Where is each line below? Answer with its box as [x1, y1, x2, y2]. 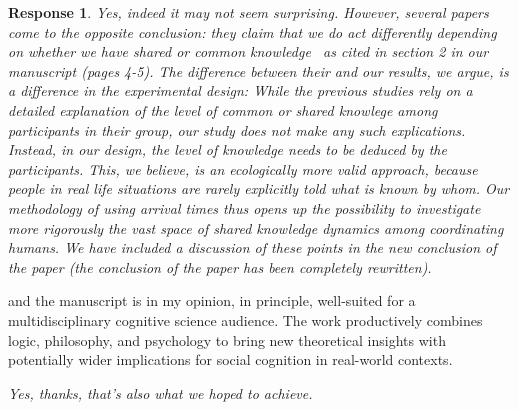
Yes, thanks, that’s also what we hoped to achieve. [8, 382, 313, 403]
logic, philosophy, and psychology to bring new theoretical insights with [8, 329, 446, 350]
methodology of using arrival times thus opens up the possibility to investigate [8, 197, 481, 218]
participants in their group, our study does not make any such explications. [8, 119, 466, 140]
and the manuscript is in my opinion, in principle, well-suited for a [8, 290, 416, 311]
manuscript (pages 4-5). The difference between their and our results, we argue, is [8, 60, 509, 81]
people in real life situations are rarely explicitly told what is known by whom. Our [8, 178, 510, 199]
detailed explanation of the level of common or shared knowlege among [8, 99, 438, 120]
